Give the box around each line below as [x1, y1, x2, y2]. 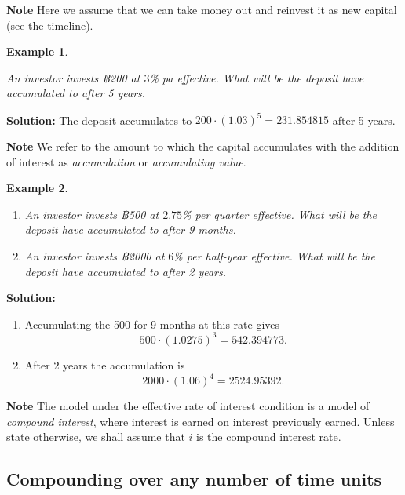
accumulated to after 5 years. [6, 85, 146, 101]
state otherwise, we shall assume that [6, 428, 185, 445]
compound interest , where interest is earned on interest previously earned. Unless [6, 413, 395, 429]
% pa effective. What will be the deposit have [149, 69, 364, 86]
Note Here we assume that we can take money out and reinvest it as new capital [6, 2, 397, 17]
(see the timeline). [6, 16, 93, 33]
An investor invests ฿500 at [24, 206, 159, 222]
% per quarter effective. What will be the [182, 206, 377, 222]
